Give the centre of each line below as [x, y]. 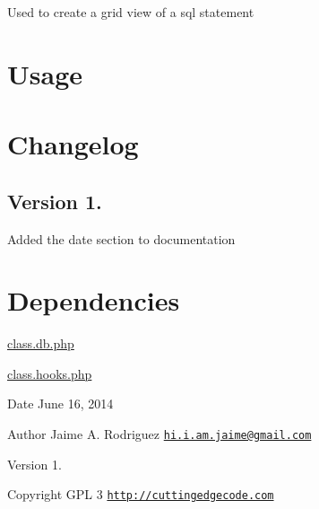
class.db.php [41, 343]
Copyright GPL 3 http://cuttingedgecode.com [141, 494]
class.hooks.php [50, 373]
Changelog [73, 144]
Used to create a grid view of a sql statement [131, 12]
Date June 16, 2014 [60, 404]
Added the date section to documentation [121, 238]
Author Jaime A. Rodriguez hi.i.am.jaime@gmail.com [159, 434]
